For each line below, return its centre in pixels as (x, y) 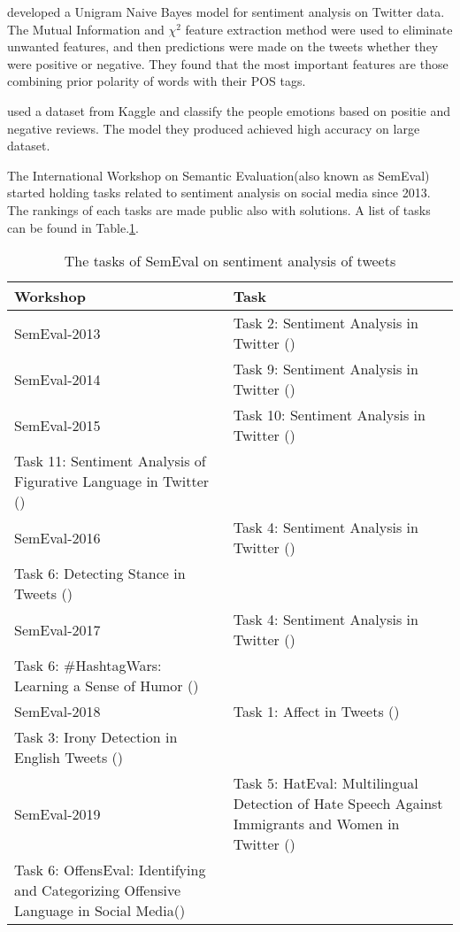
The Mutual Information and (86, 29)
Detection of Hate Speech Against (338, 804)
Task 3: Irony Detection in (96, 737)
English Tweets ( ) (69, 758)
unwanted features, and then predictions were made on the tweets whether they (223, 46)
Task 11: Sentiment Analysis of (110, 461)
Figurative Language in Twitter (112, 481)
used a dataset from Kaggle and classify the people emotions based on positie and (229, 110)
